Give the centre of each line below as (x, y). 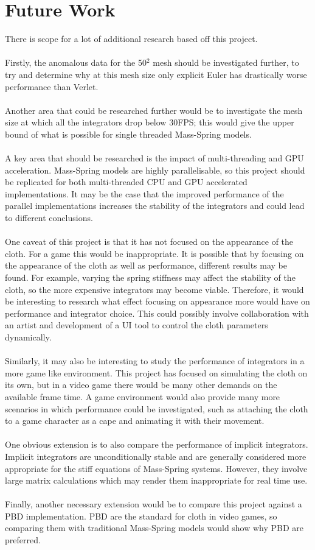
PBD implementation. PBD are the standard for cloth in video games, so (141, 516)
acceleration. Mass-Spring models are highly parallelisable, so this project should (155, 170)
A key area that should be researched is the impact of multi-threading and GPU (154, 158)
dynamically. (28, 337)
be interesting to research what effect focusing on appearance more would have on (157, 301)
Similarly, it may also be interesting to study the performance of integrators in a (155, 361)
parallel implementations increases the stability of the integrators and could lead (155, 206)
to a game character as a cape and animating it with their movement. (135, 421)
